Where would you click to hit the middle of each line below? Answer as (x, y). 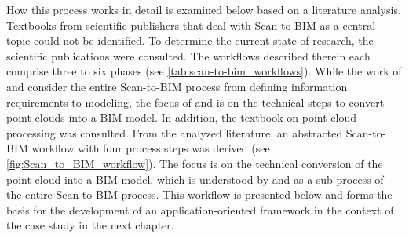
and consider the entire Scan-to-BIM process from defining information (177, 86)
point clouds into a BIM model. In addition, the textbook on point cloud (182, 117)
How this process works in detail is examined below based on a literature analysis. (204, 9)
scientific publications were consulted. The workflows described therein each (188, 55)
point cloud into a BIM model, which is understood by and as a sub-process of (195, 179)
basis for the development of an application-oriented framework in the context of (200, 209)
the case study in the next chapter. (90, 225)
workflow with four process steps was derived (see (151, 148)
